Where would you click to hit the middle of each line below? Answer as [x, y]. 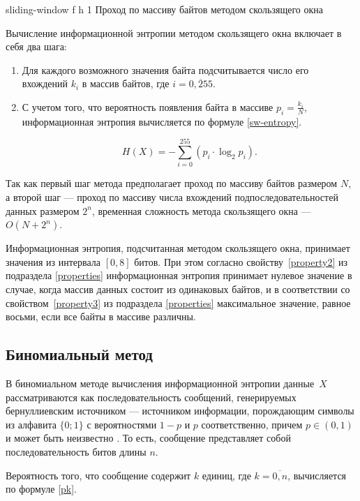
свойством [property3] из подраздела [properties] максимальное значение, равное [178, 302]
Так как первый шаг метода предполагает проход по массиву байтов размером [172, 183]
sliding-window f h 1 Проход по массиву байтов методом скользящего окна [164, 9]
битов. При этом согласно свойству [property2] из [241, 261]
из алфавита [31, 424]
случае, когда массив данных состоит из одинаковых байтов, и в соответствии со [178, 289]
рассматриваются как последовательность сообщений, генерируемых [151, 397]
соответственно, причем [252, 424]
